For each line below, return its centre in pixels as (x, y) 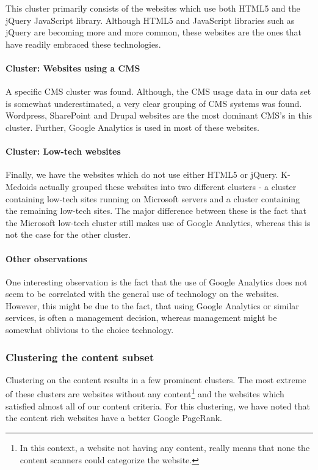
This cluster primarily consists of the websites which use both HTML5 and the (153, 8)
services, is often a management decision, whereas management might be (141, 318)
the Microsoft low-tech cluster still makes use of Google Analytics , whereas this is (158, 222)
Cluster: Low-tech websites (63, 151)
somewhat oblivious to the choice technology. (90, 330)
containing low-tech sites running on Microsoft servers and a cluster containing (153, 198)
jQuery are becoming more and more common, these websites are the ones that (154, 32)
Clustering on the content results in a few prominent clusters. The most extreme (156, 379)
